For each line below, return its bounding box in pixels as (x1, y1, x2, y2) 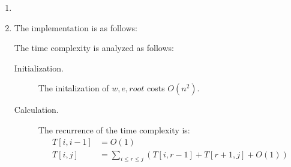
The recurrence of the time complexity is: (38, 123, 190, 136)
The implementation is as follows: (14, 21, 137, 34)
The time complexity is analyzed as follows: (14, 41, 174, 54)
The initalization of (38, 82, 109, 94)
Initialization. (14, 61, 64, 74)
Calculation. (14, 103, 59, 116)
